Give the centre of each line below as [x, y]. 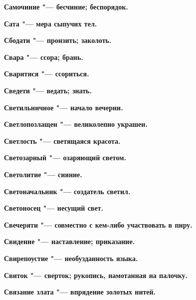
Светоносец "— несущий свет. [54, 208]
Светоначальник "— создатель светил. [67, 191]
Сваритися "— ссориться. [47, 74]
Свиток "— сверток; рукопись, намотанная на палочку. [96, 275]
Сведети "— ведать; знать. [48, 90]
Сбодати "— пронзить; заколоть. [58, 40]
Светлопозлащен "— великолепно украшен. [76, 124]
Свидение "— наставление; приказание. [70, 241]
